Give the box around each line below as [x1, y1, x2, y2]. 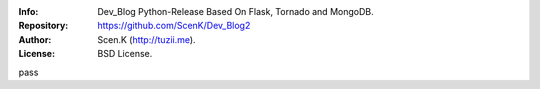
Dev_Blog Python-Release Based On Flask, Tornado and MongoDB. [97, 6, 374, 17]
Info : [18, 6, 39, 17]
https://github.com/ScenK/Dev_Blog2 [97, 20, 251, 32]
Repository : [18, 20, 69, 32]
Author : [18, 33, 52, 45]
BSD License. [97, 48, 153, 60]
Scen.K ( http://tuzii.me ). [97, 33, 196, 45]
